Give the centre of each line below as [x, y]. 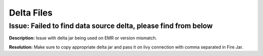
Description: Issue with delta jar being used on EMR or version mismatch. [83, 38]
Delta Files [31, 13]
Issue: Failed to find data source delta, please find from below [111, 26]
